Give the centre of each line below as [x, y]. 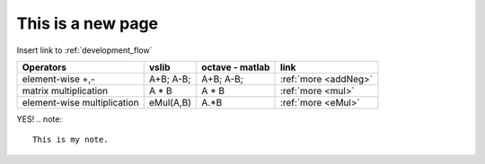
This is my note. [71, 140]
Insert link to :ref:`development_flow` [84, 50]
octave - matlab [236, 67]
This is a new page [88, 23]
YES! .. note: [40, 119]
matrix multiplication [65, 91]
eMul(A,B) [170, 102]
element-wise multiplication [80, 102]
